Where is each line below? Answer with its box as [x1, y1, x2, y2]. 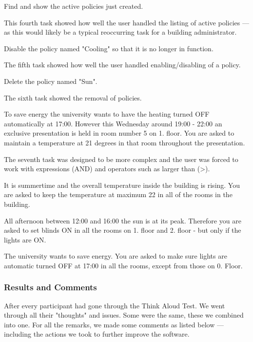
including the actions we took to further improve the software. [4, 329, 190, 339]
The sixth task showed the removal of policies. [4, 92, 142, 102]
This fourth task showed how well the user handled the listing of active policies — [4, 17, 249, 27]
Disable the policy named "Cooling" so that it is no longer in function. [4, 43, 214, 53]
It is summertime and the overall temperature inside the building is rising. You [4, 180, 240, 190]
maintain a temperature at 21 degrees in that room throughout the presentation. [4, 137, 245, 147]
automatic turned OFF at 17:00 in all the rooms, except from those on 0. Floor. [4, 260, 243, 270]
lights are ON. [4, 234, 46, 244]
